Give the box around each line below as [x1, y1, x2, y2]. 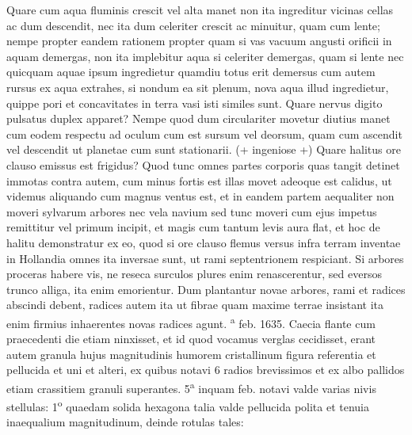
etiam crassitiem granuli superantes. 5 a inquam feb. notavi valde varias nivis [6, 377, 376, 396]
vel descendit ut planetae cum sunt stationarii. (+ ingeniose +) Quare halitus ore [6, 141, 401, 158]
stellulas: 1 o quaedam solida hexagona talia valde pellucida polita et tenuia [6, 396, 369, 414]
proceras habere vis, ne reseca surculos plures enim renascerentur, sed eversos [6, 265, 382, 282]
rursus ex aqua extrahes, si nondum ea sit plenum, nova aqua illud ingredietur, [6, 78, 389, 95]
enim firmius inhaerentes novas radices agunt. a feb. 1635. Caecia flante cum [6, 312, 376, 331]
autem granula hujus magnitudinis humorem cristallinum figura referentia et [6, 345, 376, 362]
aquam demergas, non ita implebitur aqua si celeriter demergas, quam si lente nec [6, 48, 404, 64]
